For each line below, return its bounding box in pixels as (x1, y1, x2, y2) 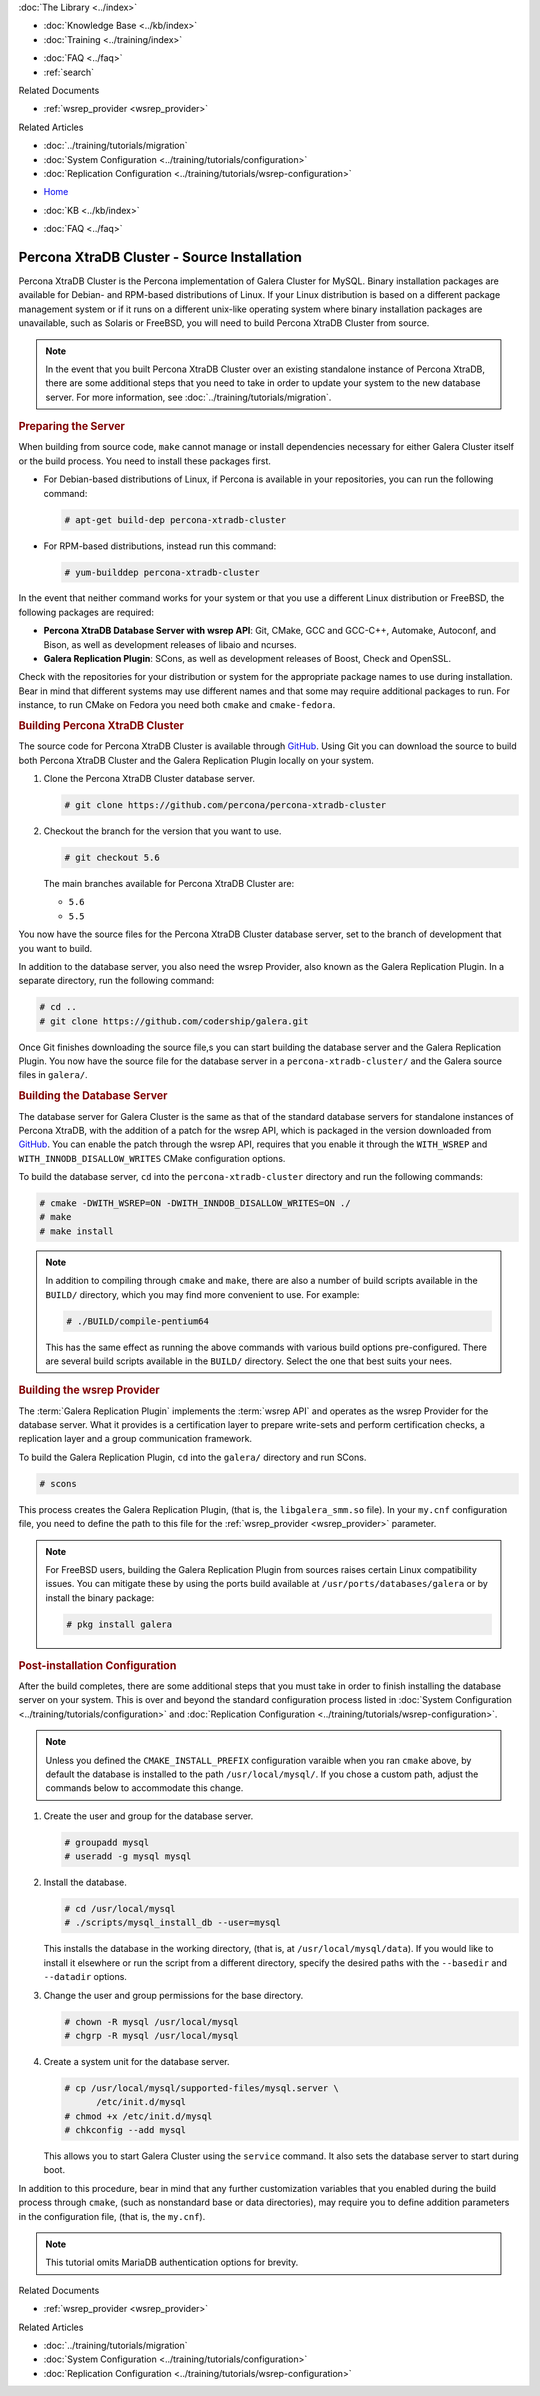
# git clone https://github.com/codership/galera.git (39, 1015, 309, 1027)
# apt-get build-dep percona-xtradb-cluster (64, 514, 287, 525)
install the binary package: (45, 1591, 155, 1604)
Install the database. (43, 1876, 127, 1889)
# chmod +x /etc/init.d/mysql (64, 2110, 213, 2122)
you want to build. (18, 942, 93, 954)
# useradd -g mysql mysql (64, 1851, 192, 1862)
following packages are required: (18, 606, 155, 618)
